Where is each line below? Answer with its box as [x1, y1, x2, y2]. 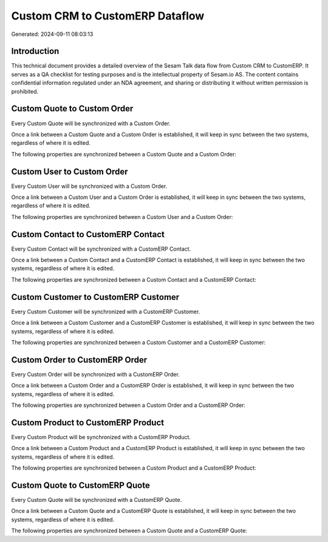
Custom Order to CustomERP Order [11, 355, 148, 365]
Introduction [11, 46, 60, 57]
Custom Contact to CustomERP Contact [11, 229, 165, 240]
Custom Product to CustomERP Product [11, 417, 164, 428]
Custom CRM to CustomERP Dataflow [11, 9, 205, 23]
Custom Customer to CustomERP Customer [11, 292, 180, 302]
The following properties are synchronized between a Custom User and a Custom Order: [11, 213, 233, 220]
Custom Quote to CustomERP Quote [11, 480, 150, 490]
